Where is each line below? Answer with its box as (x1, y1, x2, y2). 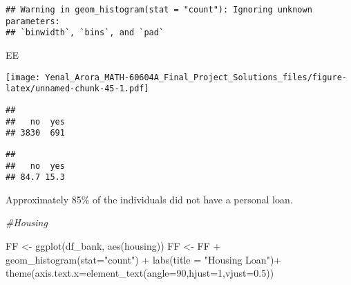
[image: (6, 72, 41, 82)
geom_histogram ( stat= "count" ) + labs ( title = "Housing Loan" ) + (6, 252, 282, 266)
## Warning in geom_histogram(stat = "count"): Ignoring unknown (6, 5, 312, 15)
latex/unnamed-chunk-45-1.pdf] (6, 84, 149, 94)
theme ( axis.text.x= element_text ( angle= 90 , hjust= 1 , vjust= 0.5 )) (6, 266, 274, 280)
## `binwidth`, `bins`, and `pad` (6, 28, 164, 38)
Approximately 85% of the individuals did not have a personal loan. (6, 192, 293, 206)
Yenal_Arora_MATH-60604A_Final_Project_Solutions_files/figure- (45, 72, 347, 82)
